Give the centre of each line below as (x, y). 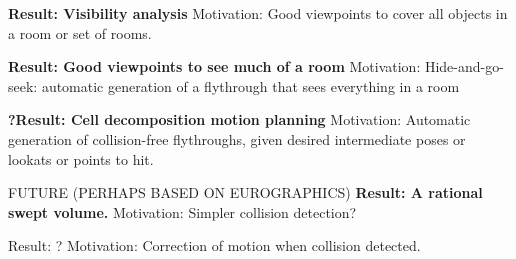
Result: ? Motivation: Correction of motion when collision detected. (214, 245)
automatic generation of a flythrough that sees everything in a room (250, 85)
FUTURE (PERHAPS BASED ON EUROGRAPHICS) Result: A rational (245, 192)
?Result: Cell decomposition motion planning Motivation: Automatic (239, 119)
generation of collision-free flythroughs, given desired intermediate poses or (237, 138)
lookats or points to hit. (81, 158)
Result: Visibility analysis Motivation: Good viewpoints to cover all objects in (258, 13)
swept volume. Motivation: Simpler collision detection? (182, 211)
